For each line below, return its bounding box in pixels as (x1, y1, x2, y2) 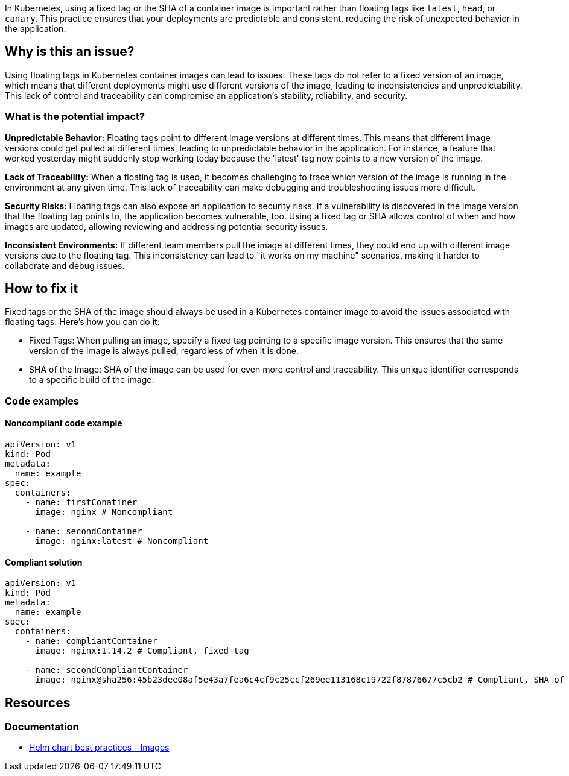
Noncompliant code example (5, 418, 122, 429)
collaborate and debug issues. (5, 260, 125, 271)
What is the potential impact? (5, 110, 145, 123)
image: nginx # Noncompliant (35, 507, 173, 517)
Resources (5, 695, 71, 710)
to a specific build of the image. (29, 374, 154, 385)
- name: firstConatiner (25, 497, 138, 508)
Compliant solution (5, 557, 83, 567)
